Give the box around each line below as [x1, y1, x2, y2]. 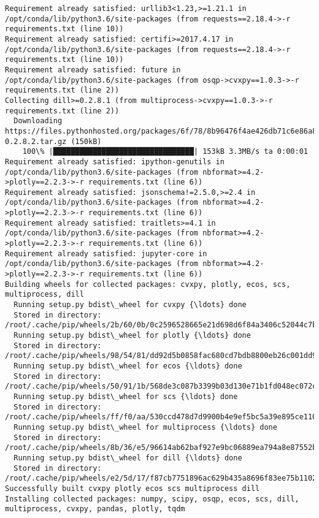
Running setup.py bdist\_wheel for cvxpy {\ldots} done [13, 300, 247, 310]
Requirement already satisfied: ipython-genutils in [5, 157, 225, 166]
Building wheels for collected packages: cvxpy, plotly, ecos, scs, [5, 280, 291, 289]
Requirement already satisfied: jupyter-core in [5, 249, 207, 258]
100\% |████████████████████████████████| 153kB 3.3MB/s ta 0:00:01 [22, 147, 308, 156]
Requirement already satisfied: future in [5, 65, 181, 74]
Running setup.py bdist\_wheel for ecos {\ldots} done [13, 361, 242, 370]
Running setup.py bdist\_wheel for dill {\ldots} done [13, 453, 242, 462]
